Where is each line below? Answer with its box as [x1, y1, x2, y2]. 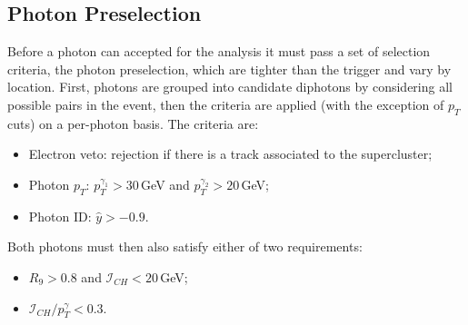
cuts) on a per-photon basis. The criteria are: [7, 113, 259, 133]
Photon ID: [28, 206, 92, 225]
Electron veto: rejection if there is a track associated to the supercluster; [28, 144, 433, 163]
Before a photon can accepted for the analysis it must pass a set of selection [7, 42, 431, 61]
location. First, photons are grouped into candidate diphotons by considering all [7, 77, 453, 96]
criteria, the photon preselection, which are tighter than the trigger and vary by [7, 59, 452, 78]
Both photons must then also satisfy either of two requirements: [7, 237, 363, 256]
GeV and [141, 174, 190, 193]
